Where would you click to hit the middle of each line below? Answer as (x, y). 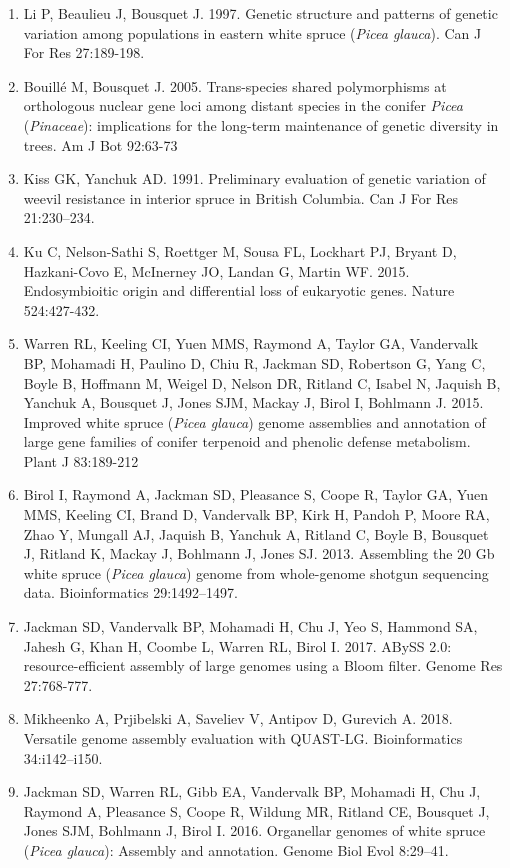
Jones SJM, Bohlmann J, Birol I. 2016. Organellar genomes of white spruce (254, 830)
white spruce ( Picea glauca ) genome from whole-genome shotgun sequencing (256, 572)
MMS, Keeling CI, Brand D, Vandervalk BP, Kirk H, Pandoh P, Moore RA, (256, 514)
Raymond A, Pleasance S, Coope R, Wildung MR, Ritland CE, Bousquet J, (256, 810)
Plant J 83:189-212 (81, 460)
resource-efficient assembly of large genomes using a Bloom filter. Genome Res (263, 665)
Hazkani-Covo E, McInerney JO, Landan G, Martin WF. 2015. (216, 270)
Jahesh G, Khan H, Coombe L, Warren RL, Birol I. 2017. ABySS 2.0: (237, 645)
